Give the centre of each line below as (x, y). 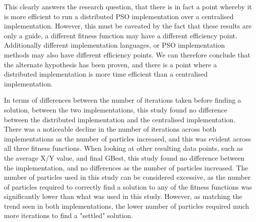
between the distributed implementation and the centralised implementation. (120, 119)
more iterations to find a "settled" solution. (69, 215)
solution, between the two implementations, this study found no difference (116, 109)
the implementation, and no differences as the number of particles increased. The (126, 167)
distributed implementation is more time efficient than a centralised (106, 74)
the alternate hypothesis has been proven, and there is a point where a (111, 64)
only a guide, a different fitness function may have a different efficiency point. (121, 35)
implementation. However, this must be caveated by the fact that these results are (128, 26)
